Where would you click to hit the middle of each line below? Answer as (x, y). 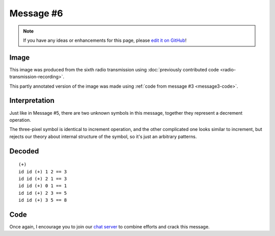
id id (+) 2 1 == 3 (43, 179)
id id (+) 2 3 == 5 (43, 193)
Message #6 (36, 13)
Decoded (24, 151)
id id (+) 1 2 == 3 (43, 172)
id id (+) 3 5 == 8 (43, 200)
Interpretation (32, 101)
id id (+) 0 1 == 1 (43, 186)
